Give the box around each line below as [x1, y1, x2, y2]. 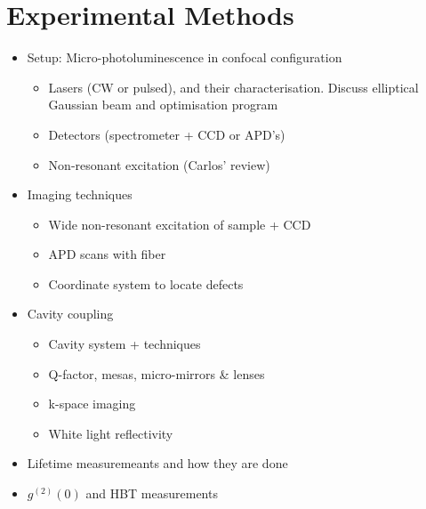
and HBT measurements [85, 484, 218, 503]
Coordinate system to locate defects [48, 274, 244, 293]
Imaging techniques [27, 185, 133, 204]
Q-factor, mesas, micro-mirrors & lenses [48, 364, 265, 383]
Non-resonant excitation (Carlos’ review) [48, 155, 270, 174]
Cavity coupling [27, 304, 114, 323]
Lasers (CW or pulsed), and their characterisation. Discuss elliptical [48, 77, 419, 96]
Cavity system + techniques [48, 335, 201, 353]
